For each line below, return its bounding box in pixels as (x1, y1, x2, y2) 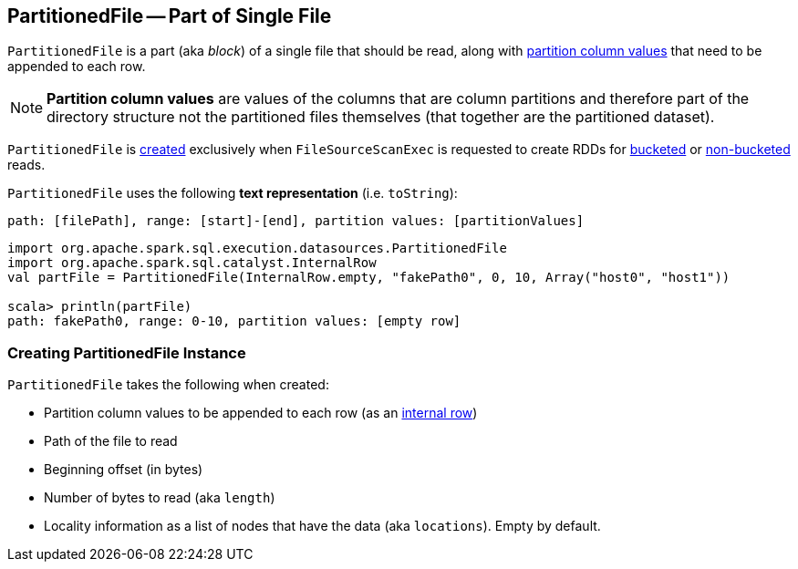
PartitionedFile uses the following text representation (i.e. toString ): (7, 185, 458, 202)
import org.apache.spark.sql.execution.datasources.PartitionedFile (7, 241, 507, 256)
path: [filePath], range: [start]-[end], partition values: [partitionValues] (7, 213, 585, 229)
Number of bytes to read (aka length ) (44, 490, 275, 506)
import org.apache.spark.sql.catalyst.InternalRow (7, 255, 377, 271)
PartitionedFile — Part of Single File (7, 5, 332, 27)
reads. (7, 157, 46, 173)
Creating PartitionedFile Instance (7, 343, 246, 362)
